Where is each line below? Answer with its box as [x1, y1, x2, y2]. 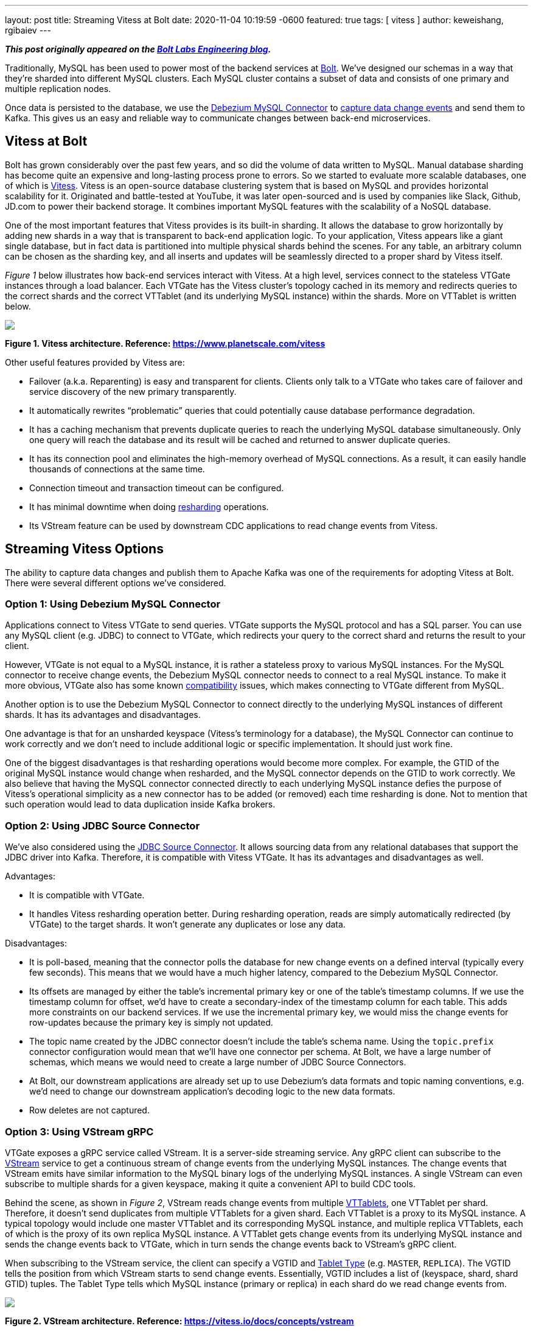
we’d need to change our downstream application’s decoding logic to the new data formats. [29, 1086, 395, 1097]
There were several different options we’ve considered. [5, 577, 226, 588]
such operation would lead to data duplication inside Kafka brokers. [5, 799, 276, 810]
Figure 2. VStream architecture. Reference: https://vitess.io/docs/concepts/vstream [5, 1315, 354, 1326]
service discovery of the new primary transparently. [29, 386, 237, 397]
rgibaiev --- [5, 25, 51, 35]
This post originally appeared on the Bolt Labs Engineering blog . [5, 44, 271, 54]
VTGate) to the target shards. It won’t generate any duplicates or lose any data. [29, 919, 346, 930]
